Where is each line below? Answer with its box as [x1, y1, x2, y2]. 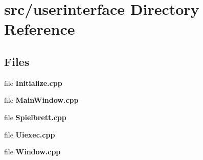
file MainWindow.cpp [4, 95, 79, 105]
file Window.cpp [4, 146, 61, 157]
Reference [4, 18, 75, 39]
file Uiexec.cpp [4, 129, 55, 140]
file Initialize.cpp [4, 77, 62, 88]
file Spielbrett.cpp [4, 111, 66, 122]
